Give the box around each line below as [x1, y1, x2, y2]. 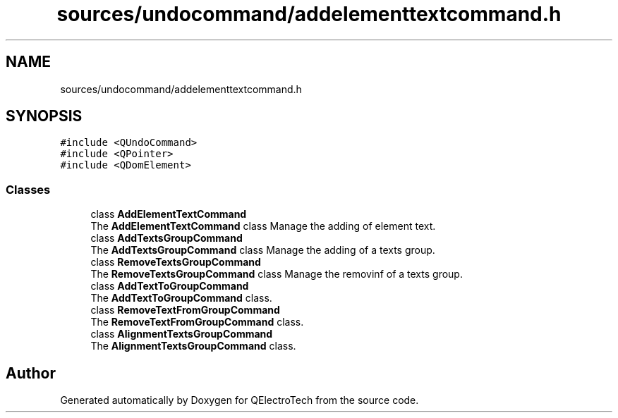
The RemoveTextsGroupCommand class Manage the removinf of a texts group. [90, 268, 463, 281]
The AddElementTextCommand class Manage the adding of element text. [90, 220, 436, 233]
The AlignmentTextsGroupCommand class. [90, 340, 296, 352]
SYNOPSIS [6, 107, 83, 125]
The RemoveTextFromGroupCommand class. [90, 316, 304, 328]
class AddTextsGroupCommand [90, 232, 243, 245]
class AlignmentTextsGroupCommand [90, 328, 273, 340]
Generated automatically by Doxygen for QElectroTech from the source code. [60, 394, 419, 407]
